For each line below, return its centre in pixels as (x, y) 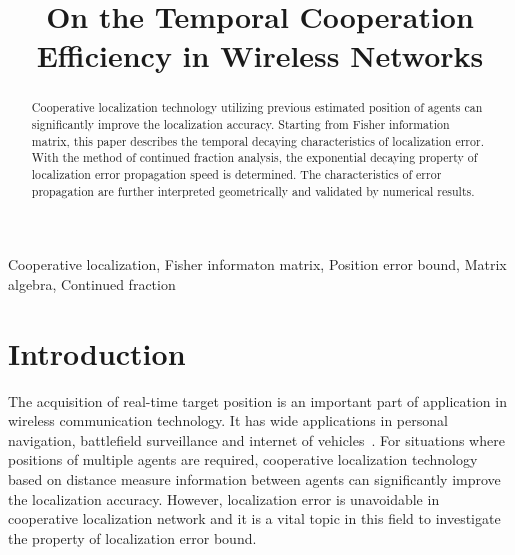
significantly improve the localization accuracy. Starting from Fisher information (240, 124)
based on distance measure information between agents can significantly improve (254, 478)
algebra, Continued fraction (92, 283)
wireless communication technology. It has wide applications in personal (228, 420)
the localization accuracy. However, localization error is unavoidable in (224, 498)
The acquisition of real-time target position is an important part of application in (257, 400)
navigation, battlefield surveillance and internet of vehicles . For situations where (256, 439)
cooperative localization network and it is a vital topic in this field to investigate (254, 518)
